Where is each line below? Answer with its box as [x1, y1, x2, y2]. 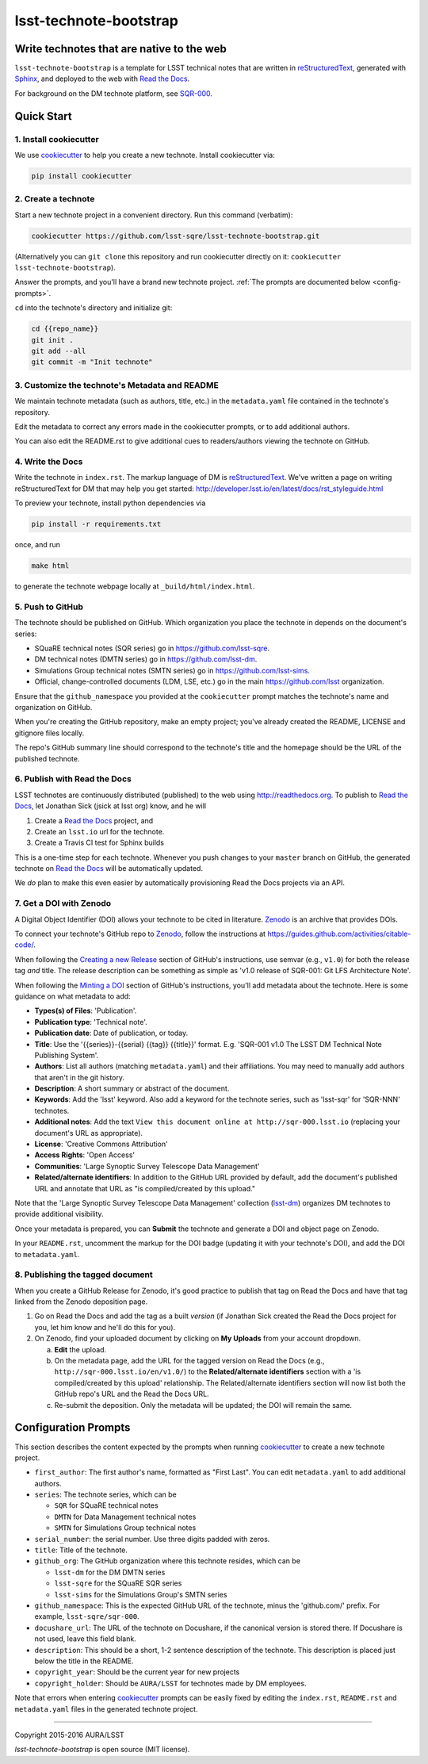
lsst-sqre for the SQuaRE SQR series [54, 1578, 182, 1588]
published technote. [14, 754, 80, 763]
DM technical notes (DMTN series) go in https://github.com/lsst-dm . [34, 654, 258, 664]
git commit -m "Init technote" [31, 358, 154, 366]
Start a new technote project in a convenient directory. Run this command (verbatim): [14, 210, 293, 220]
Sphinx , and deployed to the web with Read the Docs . [14, 74, 190, 83]
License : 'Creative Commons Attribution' [34, 1139, 168, 1149]
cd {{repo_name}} [31, 324, 99, 333]
